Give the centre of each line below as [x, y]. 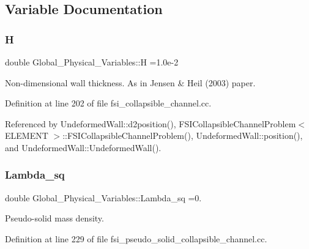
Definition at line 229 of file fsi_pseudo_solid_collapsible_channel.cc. [136, 238]
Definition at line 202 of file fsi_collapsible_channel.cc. [108, 103]
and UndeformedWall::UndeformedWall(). [83, 147]
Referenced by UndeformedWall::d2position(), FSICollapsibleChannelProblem [151, 123]
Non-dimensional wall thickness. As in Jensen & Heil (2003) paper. [130, 82]
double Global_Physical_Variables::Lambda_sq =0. [103, 197]
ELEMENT [27, 136]
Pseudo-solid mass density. [54, 218]
